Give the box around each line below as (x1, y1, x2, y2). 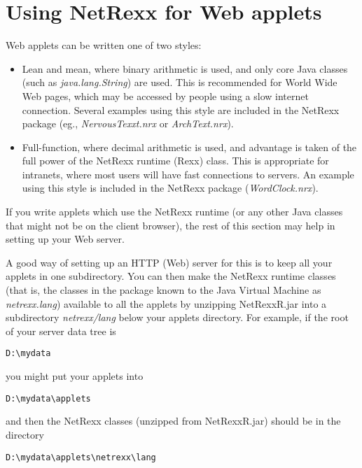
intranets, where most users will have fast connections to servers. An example (22, 166, 354, 181)
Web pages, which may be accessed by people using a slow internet (22, 88, 309, 103)
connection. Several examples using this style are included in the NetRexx (22, 102, 340, 117)
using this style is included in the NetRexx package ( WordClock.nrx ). (22, 180, 319, 195)
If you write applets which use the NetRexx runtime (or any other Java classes (6, 204, 343, 219)
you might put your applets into (6, 369, 144, 383)
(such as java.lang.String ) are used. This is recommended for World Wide (22, 75, 337, 90)
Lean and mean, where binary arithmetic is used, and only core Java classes (22, 61, 348, 76)
